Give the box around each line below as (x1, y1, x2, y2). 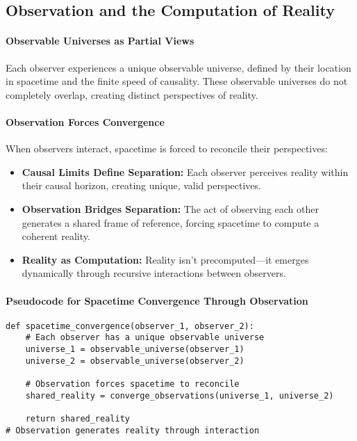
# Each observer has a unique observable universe (25, 332, 265, 343)
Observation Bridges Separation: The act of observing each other (22, 201, 319, 216)
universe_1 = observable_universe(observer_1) (25, 344, 244, 355)
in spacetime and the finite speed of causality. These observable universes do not (6, 74, 348, 88)
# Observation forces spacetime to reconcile (25, 378, 240, 389)
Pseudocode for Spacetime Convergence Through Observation (6, 293, 308, 307)
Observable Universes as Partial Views (6, 33, 194, 48)
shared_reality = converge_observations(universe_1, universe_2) (25, 390, 334, 401)
